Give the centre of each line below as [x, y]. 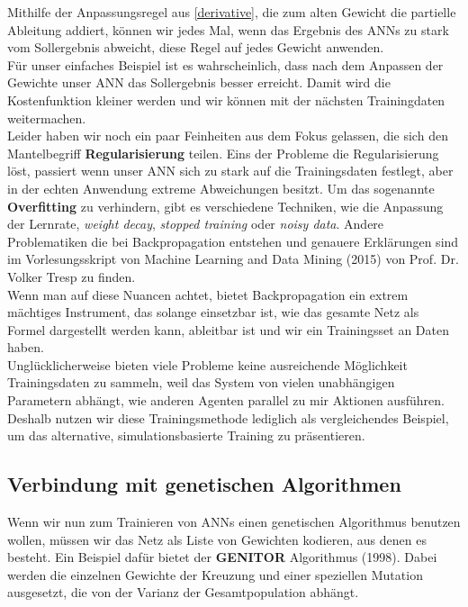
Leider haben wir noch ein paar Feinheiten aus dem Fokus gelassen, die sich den [228, 136]
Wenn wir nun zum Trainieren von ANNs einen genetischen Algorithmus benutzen [234, 522]
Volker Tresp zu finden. [72, 276]
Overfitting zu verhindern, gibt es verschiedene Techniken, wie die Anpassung [225, 206]
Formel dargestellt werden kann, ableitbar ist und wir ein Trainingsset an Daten [228, 329]
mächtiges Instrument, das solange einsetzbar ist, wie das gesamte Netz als [213, 312]
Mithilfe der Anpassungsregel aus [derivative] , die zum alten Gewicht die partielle [232, 12]
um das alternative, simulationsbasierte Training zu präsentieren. [186, 435]
